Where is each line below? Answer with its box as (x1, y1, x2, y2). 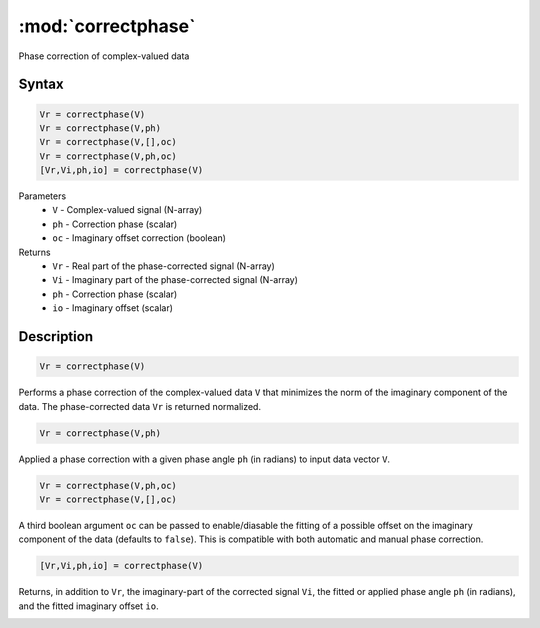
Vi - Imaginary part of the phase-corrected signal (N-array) (52, 274, 299, 286)
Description (18, 328, 94, 345)
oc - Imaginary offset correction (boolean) (52, 232, 227, 244)
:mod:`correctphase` (18, 15, 196, 37)
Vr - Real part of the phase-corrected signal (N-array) (52, 260, 275, 272)
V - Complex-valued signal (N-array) (52, 204, 203, 216)
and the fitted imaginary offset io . (18, 600, 159, 612)
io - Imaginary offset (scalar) (52, 302, 174, 314)
